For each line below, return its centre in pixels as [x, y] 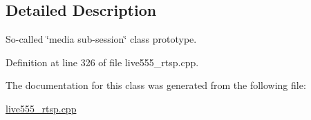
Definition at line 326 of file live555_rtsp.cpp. [102, 62]
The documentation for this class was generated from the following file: [156, 85]
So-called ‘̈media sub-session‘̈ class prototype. [101, 39]
